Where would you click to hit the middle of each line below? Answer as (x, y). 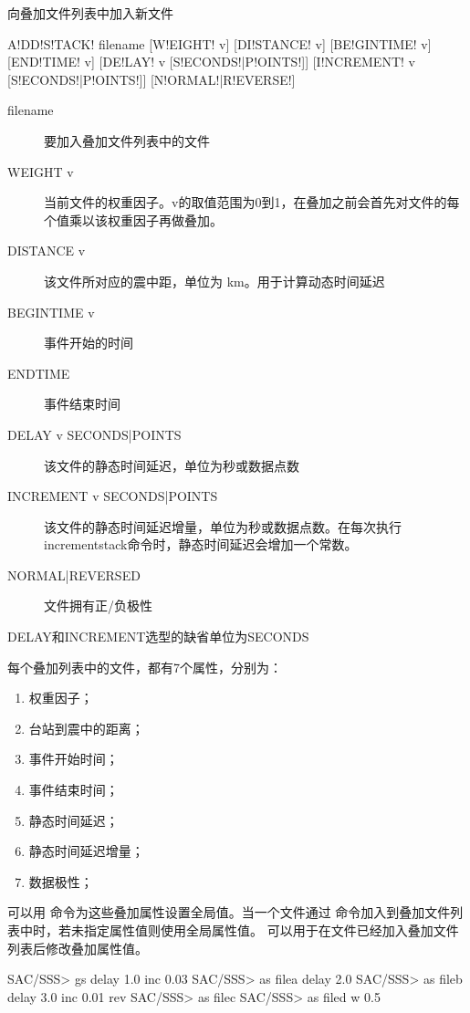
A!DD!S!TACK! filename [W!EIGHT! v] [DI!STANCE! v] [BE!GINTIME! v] (219, 43)
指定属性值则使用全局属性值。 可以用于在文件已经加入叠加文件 (271, 930)
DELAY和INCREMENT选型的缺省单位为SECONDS (158, 637)
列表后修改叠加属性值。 (78, 948)
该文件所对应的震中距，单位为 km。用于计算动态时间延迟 (214, 281)
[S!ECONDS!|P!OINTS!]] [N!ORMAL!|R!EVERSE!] (151, 79)
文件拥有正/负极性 (98, 606)
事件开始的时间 (89, 343)
